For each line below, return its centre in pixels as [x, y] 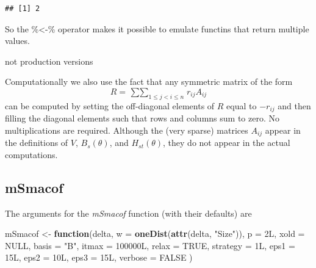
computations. [31, 154]
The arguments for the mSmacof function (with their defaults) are [128, 213]
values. [17, 41]
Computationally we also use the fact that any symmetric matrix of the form [149, 81]
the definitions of [37, 143]
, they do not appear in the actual [227, 143]
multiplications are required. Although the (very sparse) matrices [127, 130]
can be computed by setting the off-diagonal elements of [110, 105]
